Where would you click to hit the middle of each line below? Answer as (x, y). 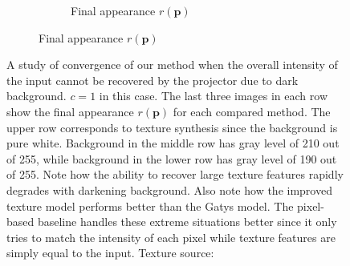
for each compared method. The (252, 111)
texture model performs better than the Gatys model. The (150, 206)
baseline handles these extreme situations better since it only (187, 222)
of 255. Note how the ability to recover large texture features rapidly (175, 174)
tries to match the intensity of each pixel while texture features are (171, 237)
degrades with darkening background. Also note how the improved (169, 189)
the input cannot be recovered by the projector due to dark (153, 80)
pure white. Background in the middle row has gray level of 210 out (173, 143)
